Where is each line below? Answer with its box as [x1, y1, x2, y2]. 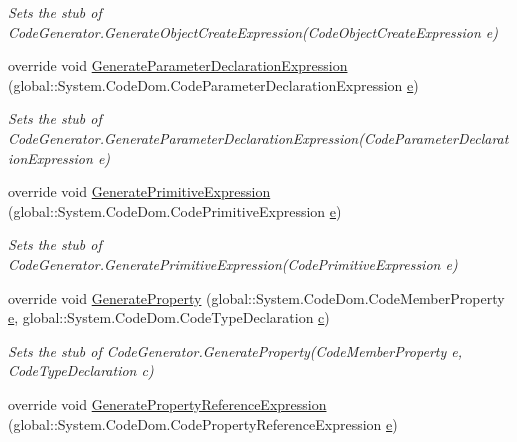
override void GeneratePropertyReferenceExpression [8, 393, 327, 414]
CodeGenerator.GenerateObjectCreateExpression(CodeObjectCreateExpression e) [8, 21, 499, 42]
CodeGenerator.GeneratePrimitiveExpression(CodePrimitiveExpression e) [8, 253, 458, 274]
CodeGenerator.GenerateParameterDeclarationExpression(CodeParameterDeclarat [8, 127, 509, 148]
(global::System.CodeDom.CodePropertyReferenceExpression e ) [8, 413, 398, 434]
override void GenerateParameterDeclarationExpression [8, 55, 348, 76]
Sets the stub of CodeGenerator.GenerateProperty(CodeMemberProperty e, [8, 340, 462, 361]
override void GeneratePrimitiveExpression [8, 181, 271, 202]
